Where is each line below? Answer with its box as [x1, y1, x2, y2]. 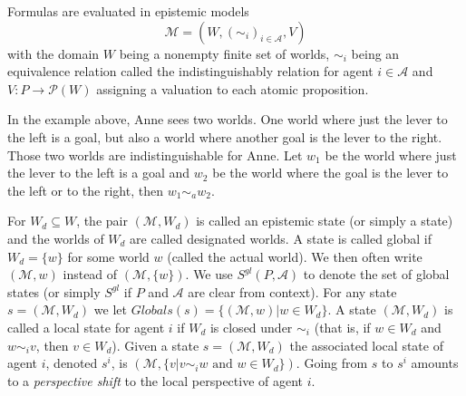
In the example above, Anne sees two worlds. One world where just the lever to [7, 110, 448, 129]
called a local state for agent [7, 317, 165, 336]
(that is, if [314, 317, 371, 336]
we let [93, 300, 127, 319]
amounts [411, 353, 459, 372]
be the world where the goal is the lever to [212, 163, 449, 182]
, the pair [76, 211, 128, 230]
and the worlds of [7, 228, 104, 247]
